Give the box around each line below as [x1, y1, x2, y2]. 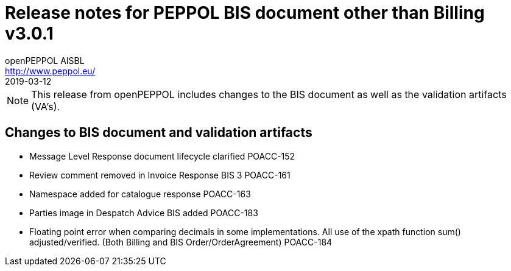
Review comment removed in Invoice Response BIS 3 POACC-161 [29, 169, 291, 180]
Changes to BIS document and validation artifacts [5, 125, 312, 141]
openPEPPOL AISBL [5, 55, 85, 66]
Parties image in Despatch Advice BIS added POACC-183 [29, 207, 258, 218]
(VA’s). [31, 100, 60, 113]
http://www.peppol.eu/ [5, 65, 96, 76]
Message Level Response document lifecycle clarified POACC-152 [29, 150, 295, 161]
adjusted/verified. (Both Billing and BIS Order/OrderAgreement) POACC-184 [29, 236, 333, 247]
